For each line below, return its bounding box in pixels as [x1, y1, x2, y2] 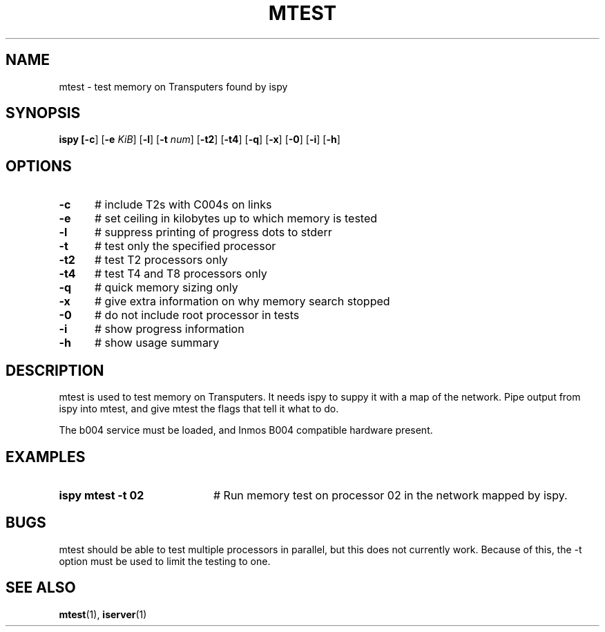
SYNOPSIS [6, 104, 81, 122]
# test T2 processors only [94, 253, 228, 267]
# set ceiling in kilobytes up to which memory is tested [94, 211, 378, 226]
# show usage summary [94, 336, 220, 350]
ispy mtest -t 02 [59, 488, 144, 502]
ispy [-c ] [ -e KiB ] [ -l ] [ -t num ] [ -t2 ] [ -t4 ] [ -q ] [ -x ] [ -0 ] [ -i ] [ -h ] [59, 133, 340, 146]
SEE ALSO [6, 579, 76, 597]
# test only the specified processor [94, 239, 276, 253]
